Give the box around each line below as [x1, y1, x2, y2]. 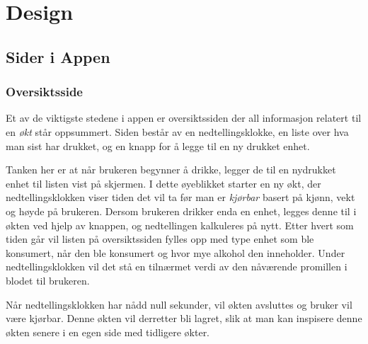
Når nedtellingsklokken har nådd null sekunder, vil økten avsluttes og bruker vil [6, 297, 352, 311]
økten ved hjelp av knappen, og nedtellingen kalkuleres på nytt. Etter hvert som [6, 217, 354, 232]
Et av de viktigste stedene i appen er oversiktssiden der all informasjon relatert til [6, 110, 362, 125]
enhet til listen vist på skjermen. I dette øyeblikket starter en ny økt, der [6, 176, 321, 190]
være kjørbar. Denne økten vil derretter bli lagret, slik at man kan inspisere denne [6, 311, 362, 326]
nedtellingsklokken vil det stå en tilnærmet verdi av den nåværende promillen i [6, 259, 347, 274]
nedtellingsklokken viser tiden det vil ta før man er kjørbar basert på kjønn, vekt [6, 190, 355, 205]
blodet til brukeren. [6, 273, 90, 287]
